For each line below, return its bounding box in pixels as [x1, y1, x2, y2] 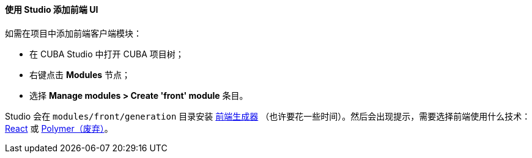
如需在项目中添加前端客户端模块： [5, 27, 142, 38]
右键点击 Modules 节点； [29, 69, 131, 80]
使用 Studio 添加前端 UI [5, 4, 98, 15]
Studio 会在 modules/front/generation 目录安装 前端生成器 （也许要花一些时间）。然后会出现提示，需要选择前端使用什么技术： [5, 110, 531, 121]
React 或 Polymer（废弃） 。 [5, 123, 113, 134]
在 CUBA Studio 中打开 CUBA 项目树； [29, 48, 184, 59]
